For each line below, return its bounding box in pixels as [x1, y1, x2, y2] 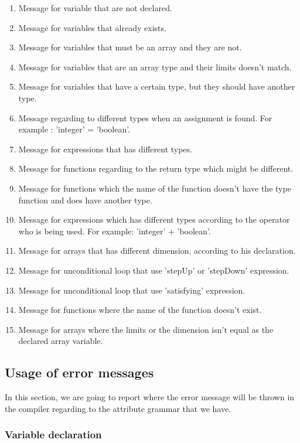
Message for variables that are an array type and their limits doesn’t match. [18, 60, 292, 73]
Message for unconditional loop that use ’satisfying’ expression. [18, 284, 246, 296]
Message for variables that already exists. [18, 21, 166, 33]
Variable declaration [5, 427, 102, 442]
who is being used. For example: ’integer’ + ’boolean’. [18, 224, 211, 237]
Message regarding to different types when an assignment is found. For [18, 111, 272, 124]
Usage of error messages [5, 363, 154, 381]
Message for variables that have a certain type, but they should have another [18, 80, 295, 93]
